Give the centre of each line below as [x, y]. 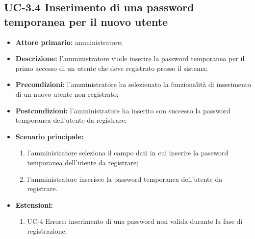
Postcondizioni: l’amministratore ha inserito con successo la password [123, 110]
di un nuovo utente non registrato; [67, 94]
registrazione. [47, 230]
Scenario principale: [50, 136]
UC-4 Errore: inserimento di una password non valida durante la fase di [135, 221]
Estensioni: [34, 205]
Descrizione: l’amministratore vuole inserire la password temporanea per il [130, 58]
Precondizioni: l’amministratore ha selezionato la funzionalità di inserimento [133, 84]
